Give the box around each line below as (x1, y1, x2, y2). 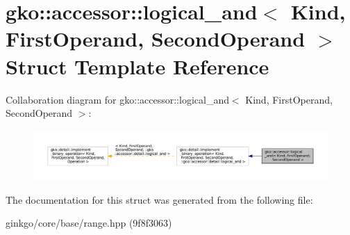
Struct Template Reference (6, 51, 269, 80)
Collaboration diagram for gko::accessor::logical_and (6, 92, 229, 106)
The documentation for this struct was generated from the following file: (6, 192, 313, 206)
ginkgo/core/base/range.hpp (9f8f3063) (6, 216, 172, 230)
